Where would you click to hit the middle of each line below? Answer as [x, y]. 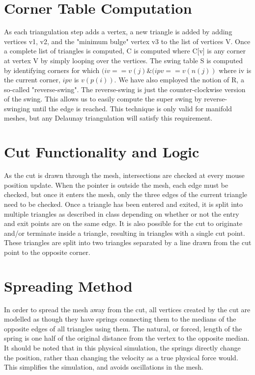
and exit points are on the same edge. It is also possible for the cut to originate [123, 223]
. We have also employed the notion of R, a [179, 80]
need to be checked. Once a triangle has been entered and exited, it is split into [123, 204]
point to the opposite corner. [47, 252]
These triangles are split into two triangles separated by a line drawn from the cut [128, 242]
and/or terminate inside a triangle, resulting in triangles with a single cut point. [125, 233]
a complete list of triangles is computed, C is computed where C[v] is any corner [125, 51]
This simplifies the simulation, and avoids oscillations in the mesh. [104, 367]
